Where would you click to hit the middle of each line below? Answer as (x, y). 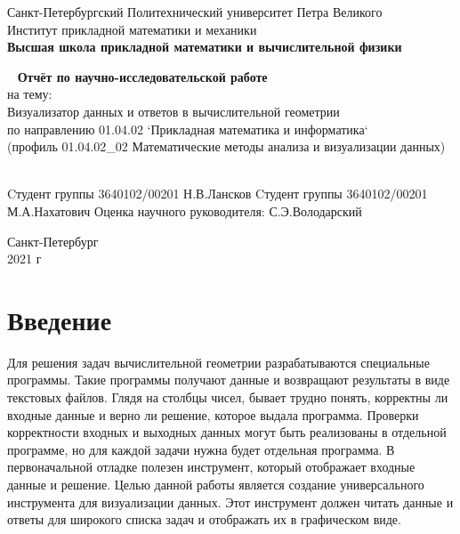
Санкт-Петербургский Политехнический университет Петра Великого (195, 12)
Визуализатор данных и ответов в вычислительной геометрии (174, 111)
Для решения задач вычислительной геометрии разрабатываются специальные (218, 362)
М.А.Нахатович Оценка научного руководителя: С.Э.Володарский (185, 210)
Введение (60, 319)
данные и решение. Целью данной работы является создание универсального (216, 484)
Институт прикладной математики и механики (132, 29)
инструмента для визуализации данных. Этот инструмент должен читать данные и (230, 502)
